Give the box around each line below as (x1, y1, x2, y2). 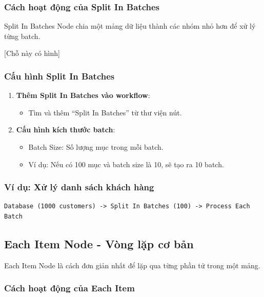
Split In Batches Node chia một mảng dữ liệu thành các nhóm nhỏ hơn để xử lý (4, 21, 256, 31)
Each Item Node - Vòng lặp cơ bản (4, 235, 194, 251)
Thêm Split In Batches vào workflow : (16, 90, 150, 101)
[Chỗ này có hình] (4, 48, 60, 58)
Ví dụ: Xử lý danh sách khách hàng (4, 181, 154, 193)
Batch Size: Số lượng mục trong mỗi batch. (28, 142, 164, 152)
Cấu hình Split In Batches (4, 69, 115, 82)
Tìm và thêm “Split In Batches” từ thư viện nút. (28, 107, 182, 117)
